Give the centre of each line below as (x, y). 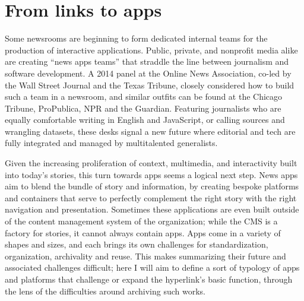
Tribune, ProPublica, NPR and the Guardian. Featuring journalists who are (143, 108)
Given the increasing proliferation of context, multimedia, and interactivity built (151, 163)
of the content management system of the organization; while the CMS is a (141, 221)
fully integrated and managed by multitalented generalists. (111, 143)
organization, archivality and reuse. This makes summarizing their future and (145, 256)
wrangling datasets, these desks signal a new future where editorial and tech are (150, 131)
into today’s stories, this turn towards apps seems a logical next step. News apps (151, 174)
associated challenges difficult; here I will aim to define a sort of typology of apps (152, 267)
